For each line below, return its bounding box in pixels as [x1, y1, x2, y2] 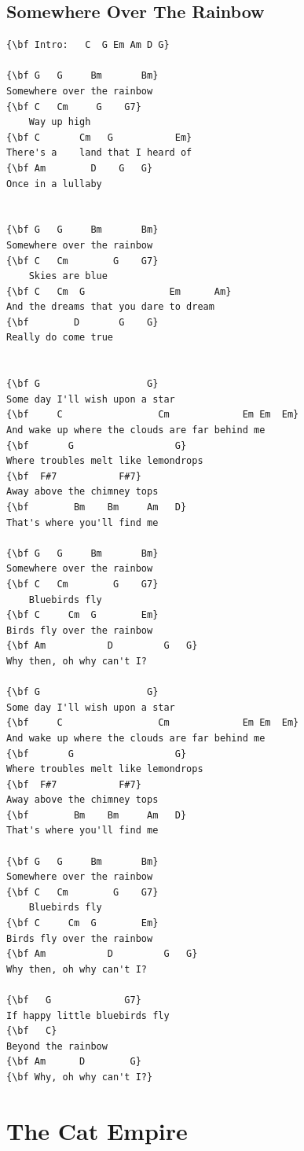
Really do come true [6, 332, 114, 344]
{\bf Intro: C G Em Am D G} [6, 39, 170, 51]
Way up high [28, 116, 91, 128]
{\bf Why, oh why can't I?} [6, 1071, 153, 1083]
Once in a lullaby [6, 178, 102, 189]
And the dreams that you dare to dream [6, 301, 214, 313]
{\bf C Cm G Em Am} [6, 285, 232, 297]
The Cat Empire [6, 1114, 188, 1146]
